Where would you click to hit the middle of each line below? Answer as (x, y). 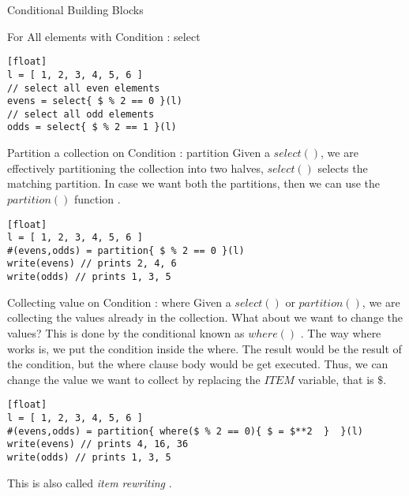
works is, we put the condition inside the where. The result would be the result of (204, 348)
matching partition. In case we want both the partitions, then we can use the (194, 183)
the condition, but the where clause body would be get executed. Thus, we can (198, 364)
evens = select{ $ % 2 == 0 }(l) (95, 101)
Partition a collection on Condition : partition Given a (139, 153)
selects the (343, 168)
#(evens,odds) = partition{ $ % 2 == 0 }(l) (126, 250)
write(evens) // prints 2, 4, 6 (92, 264)
